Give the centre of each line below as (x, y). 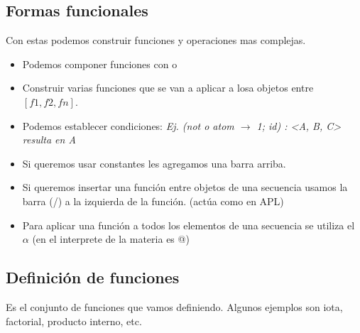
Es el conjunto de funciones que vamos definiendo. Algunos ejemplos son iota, (174, 306)
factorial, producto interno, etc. (74, 321)
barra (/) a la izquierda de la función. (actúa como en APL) (153, 201)
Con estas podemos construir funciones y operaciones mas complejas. (156, 40)
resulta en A (49, 140)
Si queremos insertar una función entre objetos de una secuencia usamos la (185, 187)
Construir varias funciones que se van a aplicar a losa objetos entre (168, 88)
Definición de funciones (93, 277)
